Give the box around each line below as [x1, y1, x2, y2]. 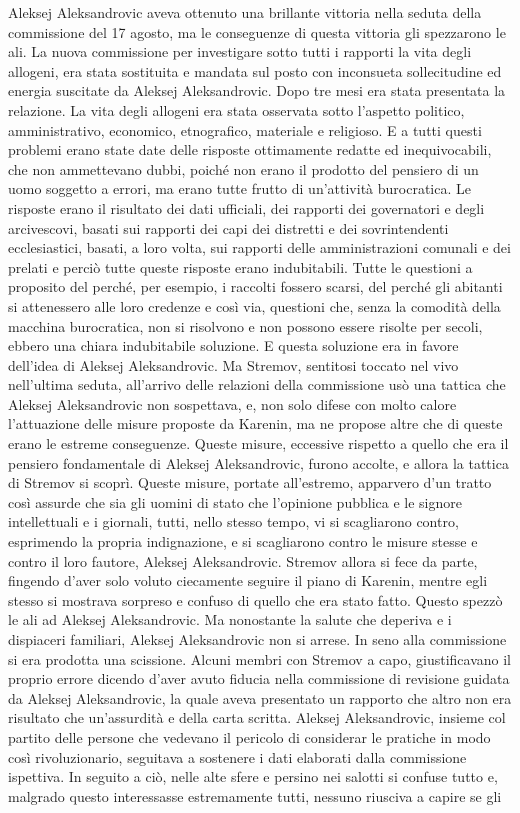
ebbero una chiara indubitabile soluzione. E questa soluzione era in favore [8, 335, 459, 356]
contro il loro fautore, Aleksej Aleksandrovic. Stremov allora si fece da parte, [8, 550, 478, 571]
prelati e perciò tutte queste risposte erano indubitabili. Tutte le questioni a [8, 256, 473, 277]
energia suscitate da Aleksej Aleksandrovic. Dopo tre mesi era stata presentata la [8, 80, 506, 101]
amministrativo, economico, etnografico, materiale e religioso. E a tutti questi [8, 119, 482, 140]
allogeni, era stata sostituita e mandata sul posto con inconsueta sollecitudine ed [8, 60, 502, 81]
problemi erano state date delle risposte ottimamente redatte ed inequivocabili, [8, 139, 492, 160]
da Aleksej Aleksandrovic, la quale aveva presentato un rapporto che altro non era [8, 687, 512, 708]
